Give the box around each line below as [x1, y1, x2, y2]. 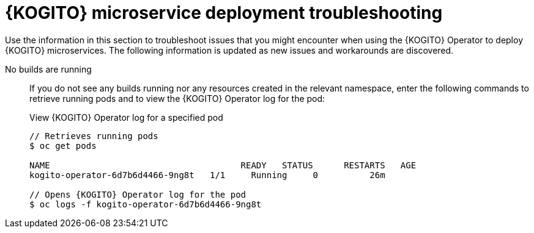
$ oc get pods [29, 140, 97, 151]
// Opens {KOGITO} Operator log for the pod [29, 189, 247, 199]
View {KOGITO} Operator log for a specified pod [29, 112, 223, 123]
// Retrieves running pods [29, 131, 158, 141]
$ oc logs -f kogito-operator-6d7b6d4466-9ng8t [29, 199, 262, 209]
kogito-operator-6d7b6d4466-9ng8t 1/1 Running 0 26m [29, 170, 385, 180]
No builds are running [5, 63, 92, 74]
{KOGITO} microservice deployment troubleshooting [5, 2, 443, 23]
